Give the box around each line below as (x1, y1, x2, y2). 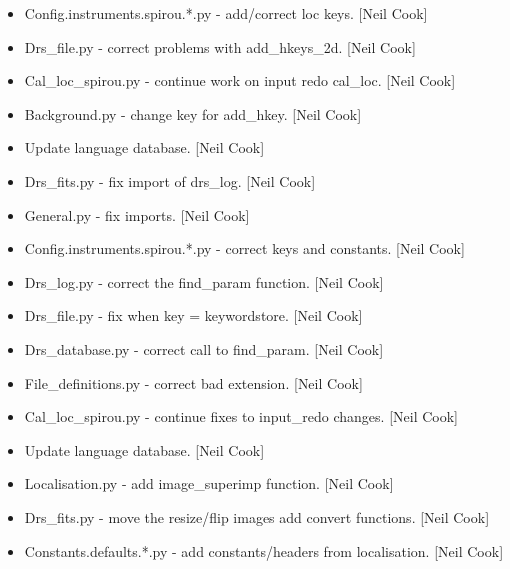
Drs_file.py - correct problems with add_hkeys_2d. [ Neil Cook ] (24, 36, 416, 57)
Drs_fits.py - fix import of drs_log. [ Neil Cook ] (24, 170, 316, 191)
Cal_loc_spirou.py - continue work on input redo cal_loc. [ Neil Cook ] (24, 70, 456, 91)
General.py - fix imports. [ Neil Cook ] (24, 204, 250, 225)
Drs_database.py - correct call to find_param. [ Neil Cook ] (24, 338, 384, 359)
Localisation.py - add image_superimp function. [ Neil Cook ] (24, 473, 394, 494)
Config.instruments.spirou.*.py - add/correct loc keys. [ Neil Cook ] (24, 3, 428, 23)
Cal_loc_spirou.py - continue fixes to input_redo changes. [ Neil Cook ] (24, 406, 458, 427)
